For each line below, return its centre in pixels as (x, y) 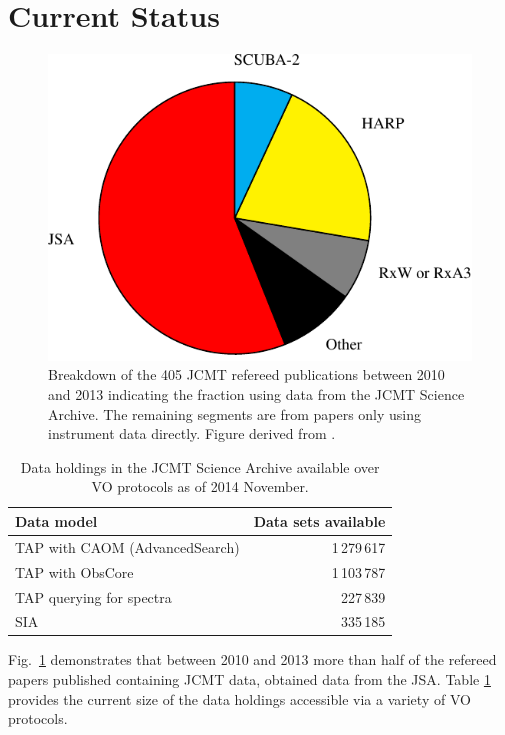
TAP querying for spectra (93, 596)
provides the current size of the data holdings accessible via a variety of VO (239, 698)
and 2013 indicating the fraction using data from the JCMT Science (256, 394)
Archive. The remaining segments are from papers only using (235, 413)
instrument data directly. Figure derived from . (192, 433)
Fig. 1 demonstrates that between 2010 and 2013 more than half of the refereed (252, 659)
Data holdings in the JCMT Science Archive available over (200, 466)
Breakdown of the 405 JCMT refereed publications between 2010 (246, 374)
